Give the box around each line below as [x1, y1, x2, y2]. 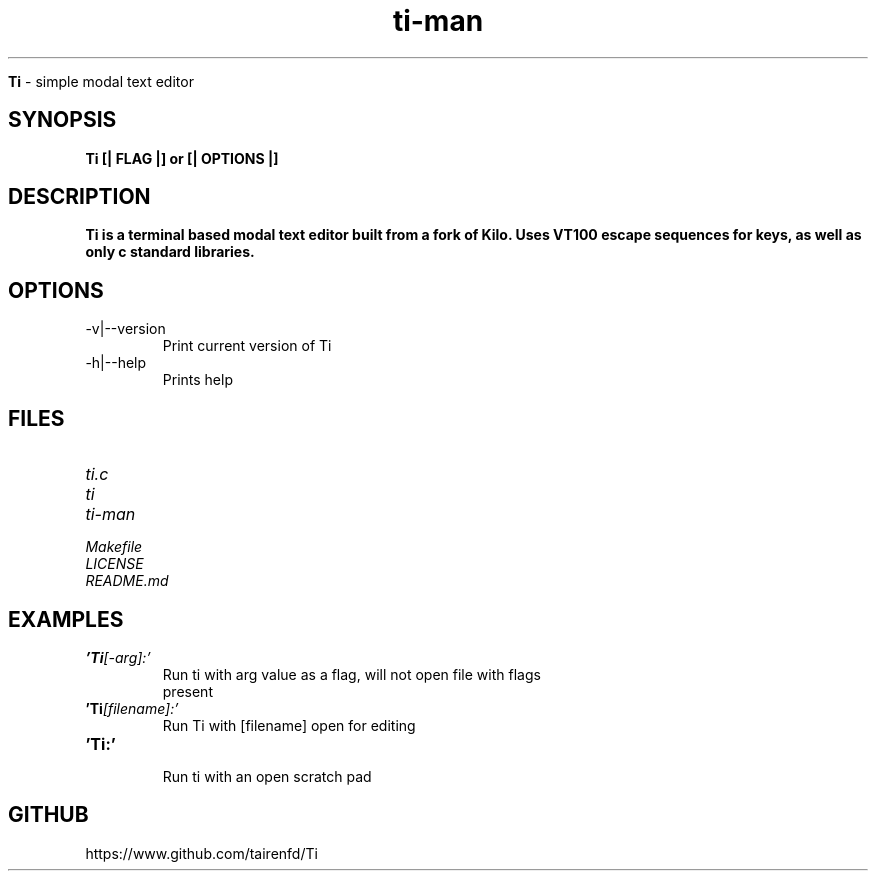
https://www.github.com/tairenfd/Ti [85, 844, 318, 862]
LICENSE [85, 555, 144, 573]
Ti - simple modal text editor [8, 72, 194, 90]
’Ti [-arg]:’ [85, 648, 151, 666]
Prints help [162, 371, 233, 389]
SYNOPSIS [8, 107, 117, 133]
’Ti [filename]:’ [85, 699, 179, 717]
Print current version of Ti [162, 337, 332, 355]
